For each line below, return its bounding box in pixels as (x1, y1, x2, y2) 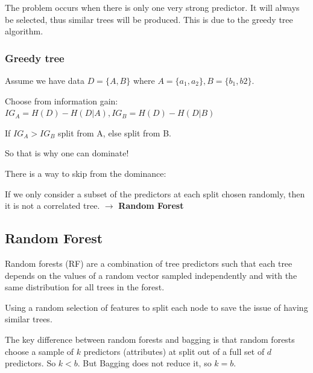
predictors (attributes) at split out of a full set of (83, 345, 265, 357)
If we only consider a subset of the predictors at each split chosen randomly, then (5, 187, 305, 200)
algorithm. (5, 25, 43, 37)
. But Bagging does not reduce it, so (77, 357, 212, 369)
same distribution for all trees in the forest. (5, 281, 165, 293)
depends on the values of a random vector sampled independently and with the (5, 269, 297, 281)
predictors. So (5, 357, 56, 369)
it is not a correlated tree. (5, 199, 100, 212)
